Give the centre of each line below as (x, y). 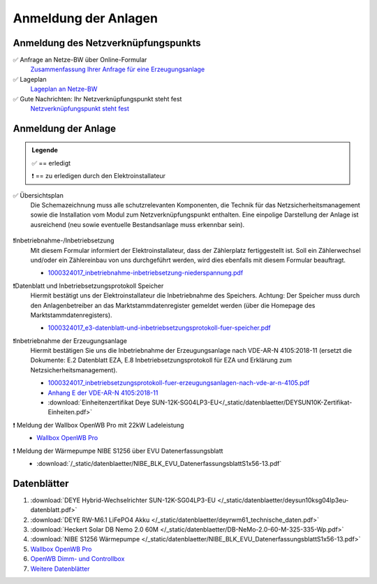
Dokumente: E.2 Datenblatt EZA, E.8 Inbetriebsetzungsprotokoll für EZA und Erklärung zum (161, 360)
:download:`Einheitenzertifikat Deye (99, 402)
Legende (45, 150)
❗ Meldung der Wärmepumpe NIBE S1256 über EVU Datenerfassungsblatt (118, 451)
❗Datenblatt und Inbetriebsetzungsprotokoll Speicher (88, 286)
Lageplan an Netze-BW (64, 89)
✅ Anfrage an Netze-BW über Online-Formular (80, 60)
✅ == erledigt (51, 163)
